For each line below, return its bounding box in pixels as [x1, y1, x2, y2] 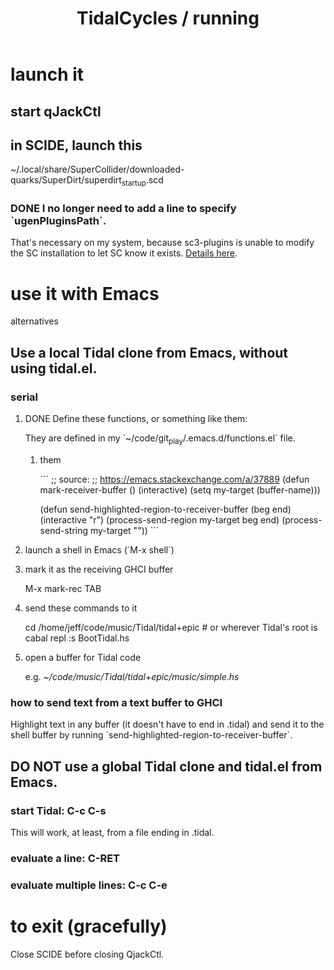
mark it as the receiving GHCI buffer [24, 563, 174, 575]
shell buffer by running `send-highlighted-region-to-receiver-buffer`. [10, 729, 293, 741]
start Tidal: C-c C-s [10, 803, 107, 817]
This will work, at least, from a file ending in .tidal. [10, 826, 215, 838]
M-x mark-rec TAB [24, 582, 102, 594]
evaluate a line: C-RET [10, 851, 121, 865]
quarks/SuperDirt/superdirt [10, 174, 122, 186]
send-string [39, 524, 89, 536]
